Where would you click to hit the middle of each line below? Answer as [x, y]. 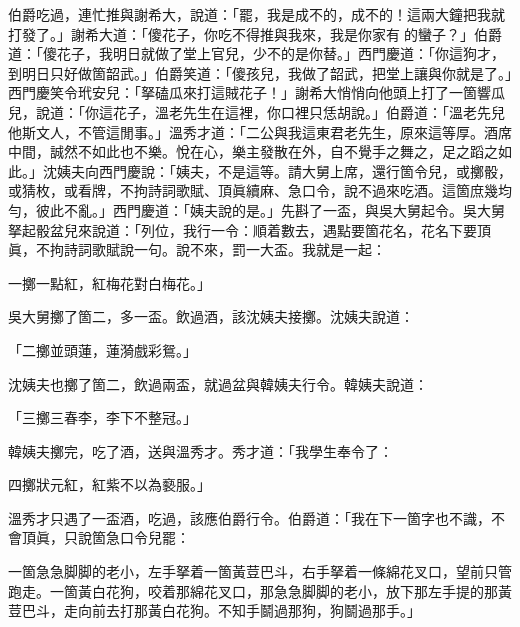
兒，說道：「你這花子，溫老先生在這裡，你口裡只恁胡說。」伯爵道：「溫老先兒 [256, 111]
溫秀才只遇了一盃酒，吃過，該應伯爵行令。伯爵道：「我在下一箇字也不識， [249, 517]
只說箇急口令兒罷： [126, 537]
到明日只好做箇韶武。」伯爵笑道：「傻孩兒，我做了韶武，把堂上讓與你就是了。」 [260, 72]
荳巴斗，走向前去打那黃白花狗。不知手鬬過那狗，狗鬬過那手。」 [214, 610]
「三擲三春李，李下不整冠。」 [102, 417]
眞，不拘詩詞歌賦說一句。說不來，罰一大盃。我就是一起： [197, 249]
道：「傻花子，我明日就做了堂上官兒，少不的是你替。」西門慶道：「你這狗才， [256, 53]
